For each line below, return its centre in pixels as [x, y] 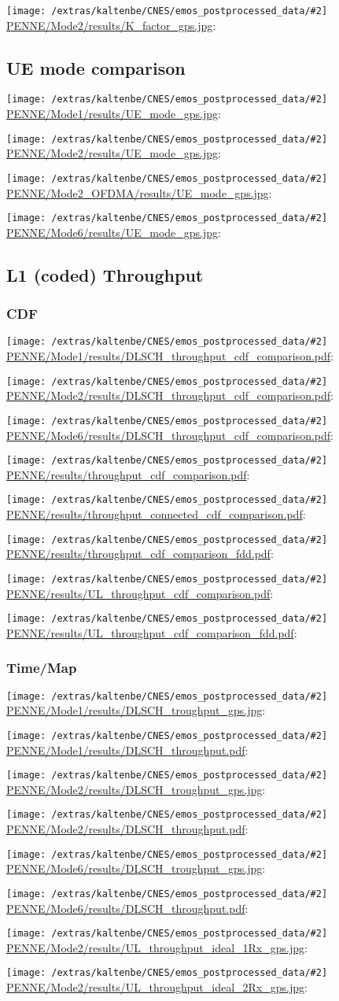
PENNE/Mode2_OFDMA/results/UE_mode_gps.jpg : [139, 192]
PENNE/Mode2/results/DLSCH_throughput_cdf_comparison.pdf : [170, 395]
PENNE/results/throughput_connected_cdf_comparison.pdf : [156, 514]
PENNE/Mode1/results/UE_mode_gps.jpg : [114, 114]
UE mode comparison [96, 67]
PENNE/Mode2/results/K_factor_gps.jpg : [111, 25]
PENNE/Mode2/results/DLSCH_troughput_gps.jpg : [136, 789]
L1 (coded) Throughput [105, 274]
